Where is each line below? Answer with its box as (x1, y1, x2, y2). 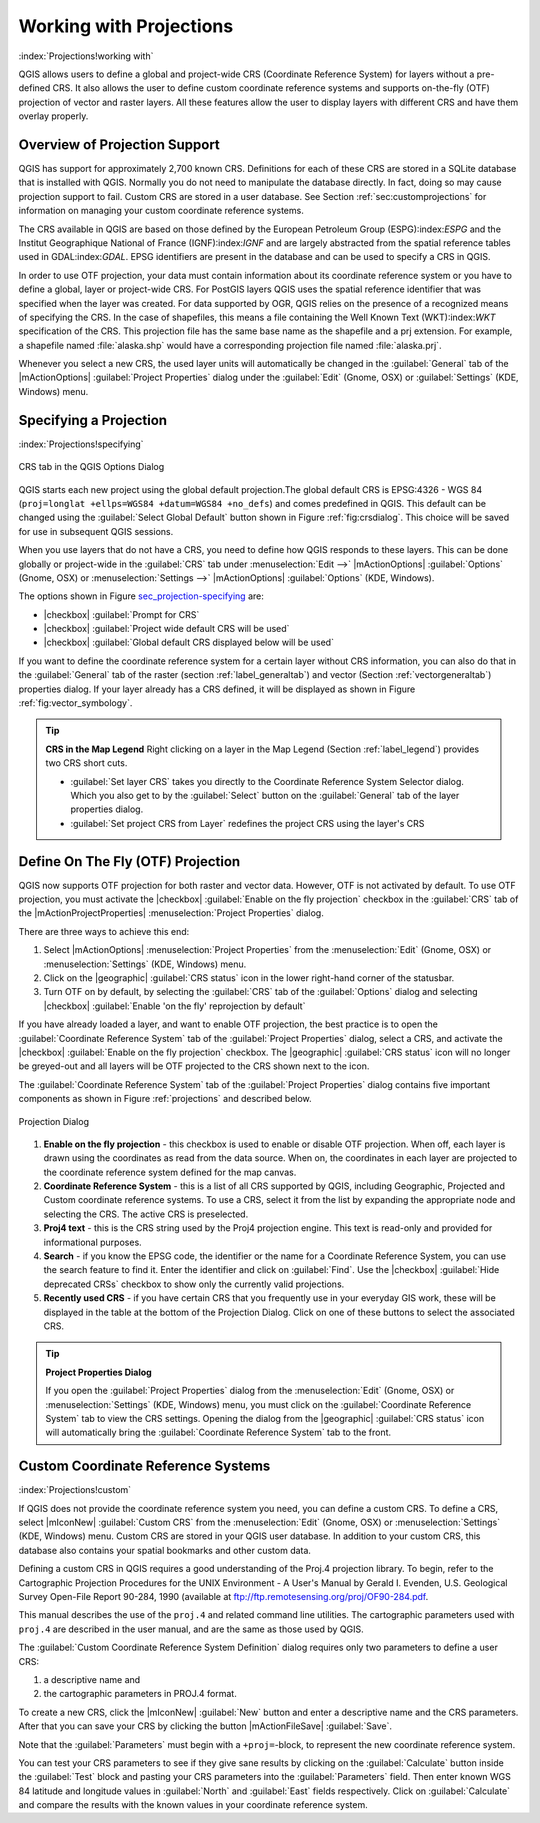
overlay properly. (18, 110, 89, 122)
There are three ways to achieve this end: (18, 925, 190, 937)
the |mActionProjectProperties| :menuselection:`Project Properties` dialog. (18, 907, 324, 919)
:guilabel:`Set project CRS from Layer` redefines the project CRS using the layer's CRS (70, 817, 425, 829)
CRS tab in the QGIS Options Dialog (18, 461, 165, 473)
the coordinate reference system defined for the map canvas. (43, 1166, 297, 1178)
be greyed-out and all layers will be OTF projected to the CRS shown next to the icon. (18, 1060, 370, 1072)
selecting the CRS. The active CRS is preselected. (43, 1208, 249, 1220)
